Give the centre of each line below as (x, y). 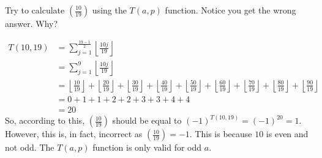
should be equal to (147, 120)
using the (109, 10)
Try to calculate (35, 10)
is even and (287, 134)
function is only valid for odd (147, 147)
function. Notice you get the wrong (230, 10)
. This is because (221, 134)
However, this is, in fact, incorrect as (74, 134)
